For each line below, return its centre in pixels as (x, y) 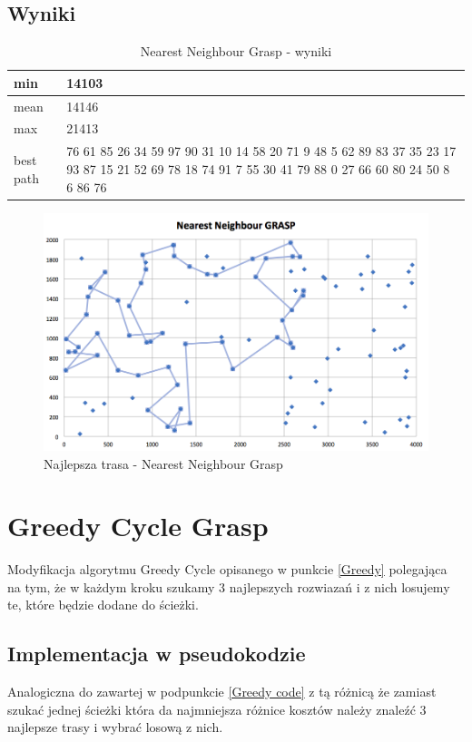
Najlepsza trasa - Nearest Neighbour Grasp (163, 463)
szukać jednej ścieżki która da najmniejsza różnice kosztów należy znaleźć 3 (217, 709)
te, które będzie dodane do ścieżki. (103, 605)
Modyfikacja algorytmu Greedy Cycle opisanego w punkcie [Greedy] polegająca (227, 569)
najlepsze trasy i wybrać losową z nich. (115, 727)
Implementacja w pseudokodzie (157, 654)
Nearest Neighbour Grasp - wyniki (236, 51)
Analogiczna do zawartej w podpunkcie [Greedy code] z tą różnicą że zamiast (222, 692)
